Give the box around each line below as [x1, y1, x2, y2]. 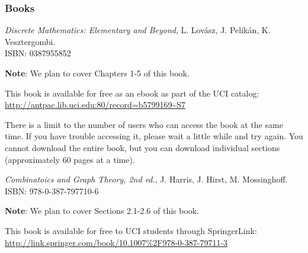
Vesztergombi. [5, 35, 56, 47]
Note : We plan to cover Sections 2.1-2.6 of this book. [5, 204, 200, 217]
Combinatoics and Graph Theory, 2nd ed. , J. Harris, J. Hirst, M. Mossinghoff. [5, 173, 288, 185]
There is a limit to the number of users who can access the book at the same [5, 118, 283, 130]
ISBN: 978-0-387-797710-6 [5, 184, 99, 197]
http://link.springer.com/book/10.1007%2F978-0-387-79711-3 [5, 236, 228, 248]
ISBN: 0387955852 [5, 47, 71, 59]
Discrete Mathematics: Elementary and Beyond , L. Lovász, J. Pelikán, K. [5, 24, 271, 36]
